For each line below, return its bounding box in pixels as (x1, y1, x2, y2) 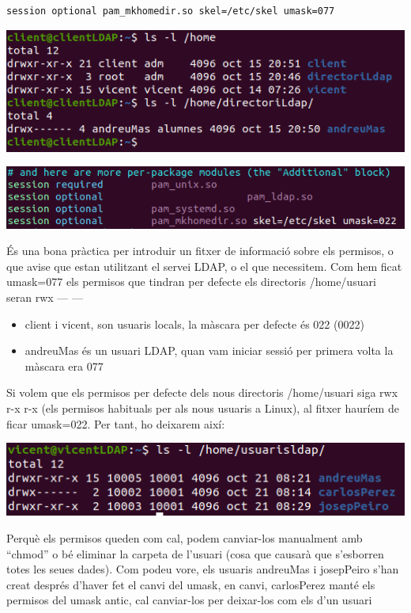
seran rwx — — (6, 289, 83, 306)
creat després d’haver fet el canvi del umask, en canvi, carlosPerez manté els (6, 576, 375, 592)
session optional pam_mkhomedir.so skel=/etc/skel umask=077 (6, 6, 335, 17)
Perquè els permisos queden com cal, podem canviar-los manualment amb (6, 530, 363, 546)
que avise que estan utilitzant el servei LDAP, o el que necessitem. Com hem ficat (6, 257, 402, 274)
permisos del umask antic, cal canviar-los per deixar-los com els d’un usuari (6, 592, 372, 608)
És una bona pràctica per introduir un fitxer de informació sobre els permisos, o (6, 242, 394, 259)
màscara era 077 (25, 357, 104, 374)
